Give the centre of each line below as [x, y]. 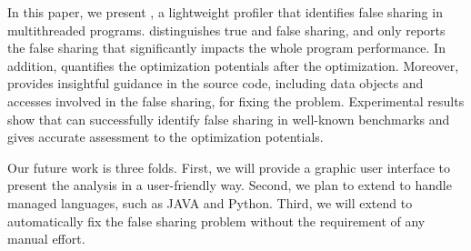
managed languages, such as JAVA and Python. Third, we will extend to [210, 202]
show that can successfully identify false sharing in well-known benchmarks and [229, 119]
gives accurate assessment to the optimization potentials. [165, 137]
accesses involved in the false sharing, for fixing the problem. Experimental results [236, 100]
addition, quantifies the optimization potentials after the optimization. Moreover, [233, 65]
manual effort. [46, 239]
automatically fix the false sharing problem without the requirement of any [216, 221]
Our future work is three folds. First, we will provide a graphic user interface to [229, 167]
